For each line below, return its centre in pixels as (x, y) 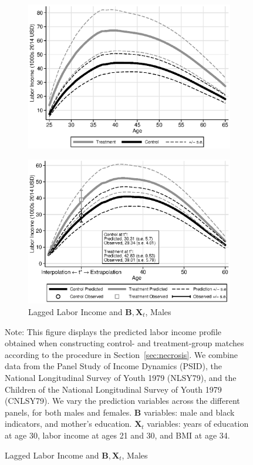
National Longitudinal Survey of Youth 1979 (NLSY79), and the (121, 377)
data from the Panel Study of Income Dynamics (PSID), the (113, 366)
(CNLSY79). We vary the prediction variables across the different (122, 401)
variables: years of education (198, 424)
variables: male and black (189, 412)
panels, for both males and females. (68, 412)
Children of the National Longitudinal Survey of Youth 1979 (113, 389)
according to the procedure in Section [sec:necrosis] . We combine (122, 354)
